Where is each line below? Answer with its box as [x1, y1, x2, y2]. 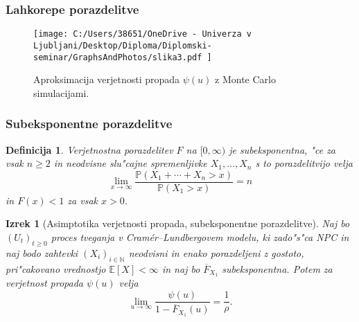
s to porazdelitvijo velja [255, 156, 353, 170]
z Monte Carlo [215, 72, 276, 87]
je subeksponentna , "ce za [229, 142, 336, 156]
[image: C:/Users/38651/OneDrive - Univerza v [33, 29, 252, 39]
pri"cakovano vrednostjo [6, 261, 106, 276]
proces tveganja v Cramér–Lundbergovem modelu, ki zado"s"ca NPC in [51, 230, 349, 244]
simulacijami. [33, 85, 89, 100]
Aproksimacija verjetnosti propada [33, 72, 180, 87]
